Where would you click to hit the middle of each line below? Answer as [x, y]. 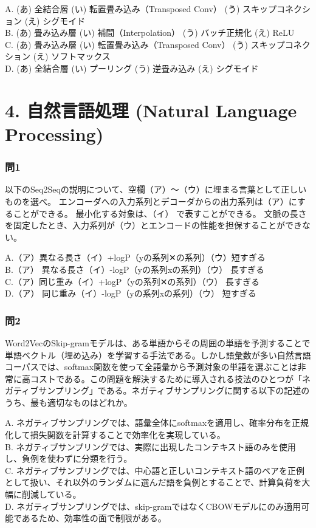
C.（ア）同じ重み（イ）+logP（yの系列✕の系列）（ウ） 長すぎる [132, 281]
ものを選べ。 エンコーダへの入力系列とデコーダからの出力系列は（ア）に [151, 201]
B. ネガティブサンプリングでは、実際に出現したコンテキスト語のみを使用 [150, 446]
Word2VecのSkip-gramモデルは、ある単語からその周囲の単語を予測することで [158, 342]
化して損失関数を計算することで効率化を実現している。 [115, 435]
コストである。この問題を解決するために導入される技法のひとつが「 [166, 378]
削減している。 [51, 494]
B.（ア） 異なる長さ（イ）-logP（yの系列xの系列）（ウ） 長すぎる [135, 269]
